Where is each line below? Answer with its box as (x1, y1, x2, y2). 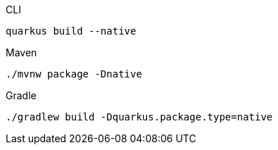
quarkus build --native (6, 25, 137, 37)
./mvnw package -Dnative (6, 68, 142, 80)
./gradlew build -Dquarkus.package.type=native (6, 111, 273, 123)
